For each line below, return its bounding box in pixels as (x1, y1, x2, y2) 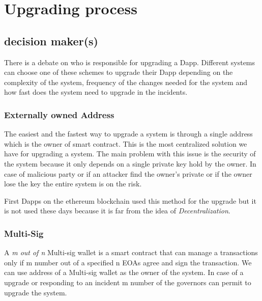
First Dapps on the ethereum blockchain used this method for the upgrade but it (4, 195, 256, 206)
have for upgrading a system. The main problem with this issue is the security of (4, 148, 256, 159)
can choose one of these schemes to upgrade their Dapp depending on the (4, 67, 233, 77)
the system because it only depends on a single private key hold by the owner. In (4, 158, 256, 169)
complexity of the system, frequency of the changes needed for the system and (4, 76, 247, 87)
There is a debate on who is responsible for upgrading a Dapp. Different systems (4, 57, 255, 67)
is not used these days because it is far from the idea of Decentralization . (4, 205, 230, 216)
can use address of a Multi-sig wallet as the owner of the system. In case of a (4, 267, 244, 278)
